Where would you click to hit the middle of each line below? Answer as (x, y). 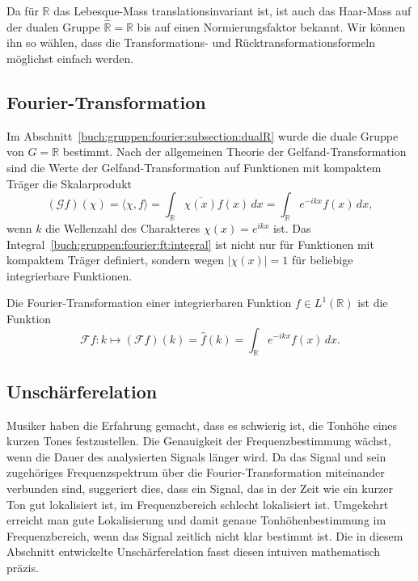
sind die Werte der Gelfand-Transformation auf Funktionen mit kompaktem (194, 167)
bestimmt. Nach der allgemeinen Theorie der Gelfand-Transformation (234, 152)
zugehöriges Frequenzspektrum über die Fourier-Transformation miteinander (196, 472)
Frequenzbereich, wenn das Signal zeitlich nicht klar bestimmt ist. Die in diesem (205, 535)
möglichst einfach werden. (70, 58)
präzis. (23, 567)
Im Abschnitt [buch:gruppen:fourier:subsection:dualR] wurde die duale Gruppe (203, 135)
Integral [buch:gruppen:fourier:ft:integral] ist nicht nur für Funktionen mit (190, 244)
